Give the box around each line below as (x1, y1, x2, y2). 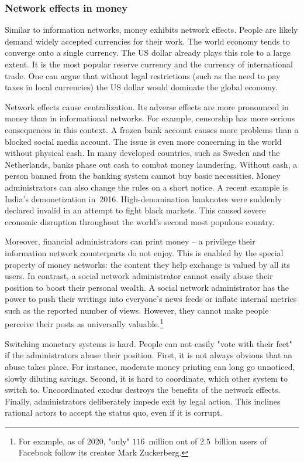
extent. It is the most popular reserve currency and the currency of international (5, 58, 293, 70)
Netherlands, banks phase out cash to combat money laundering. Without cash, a (5, 158, 298, 170)
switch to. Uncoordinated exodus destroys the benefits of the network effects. (5, 383, 281, 396)
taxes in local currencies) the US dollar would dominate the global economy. (5, 81, 278, 93)
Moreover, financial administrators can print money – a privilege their (5, 235, 255, 247)
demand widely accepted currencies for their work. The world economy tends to (5, 35, 290, 47)
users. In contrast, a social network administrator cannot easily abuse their (5, 270, 273, 282)
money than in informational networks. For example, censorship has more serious (5, 112, 295, 124)
